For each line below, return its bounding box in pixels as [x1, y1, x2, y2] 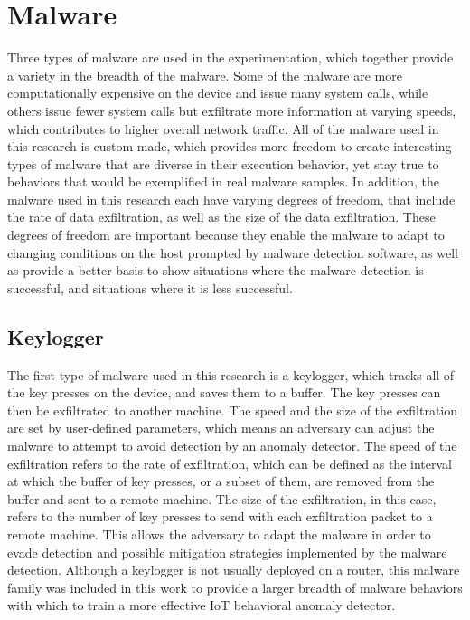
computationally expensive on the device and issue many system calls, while [7, 83, 428, 102]
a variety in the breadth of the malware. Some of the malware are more [7, 65, 402, 84]
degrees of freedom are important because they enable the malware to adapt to [7, 225, 445, 244]
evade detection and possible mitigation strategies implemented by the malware [7, 542, 447, 561]
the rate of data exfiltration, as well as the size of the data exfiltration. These [7, 207, 436, 226]
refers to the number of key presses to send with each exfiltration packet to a [7, 507, 433, 526]
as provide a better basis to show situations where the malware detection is [7, 261, 424, 280]
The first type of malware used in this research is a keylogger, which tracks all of [7, 365, 455, 384]
